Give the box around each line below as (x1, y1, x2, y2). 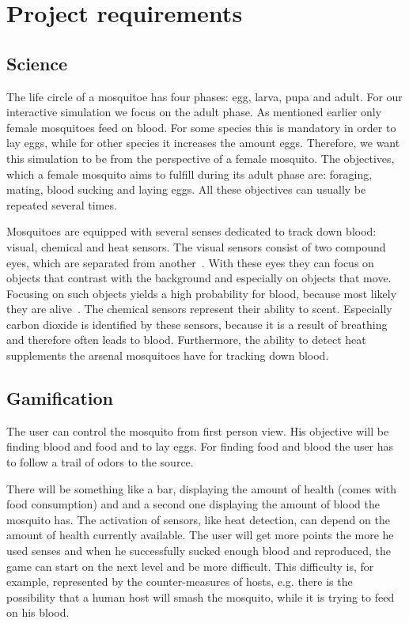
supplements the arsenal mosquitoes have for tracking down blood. (6, 347, 329, 364)
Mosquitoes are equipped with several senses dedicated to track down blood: (6, 223, 377, 240)
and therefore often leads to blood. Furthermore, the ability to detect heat (6, 331, 366, 348)
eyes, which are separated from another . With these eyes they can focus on (6, 254, 374, 270)
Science (6, 51, 68, 75)
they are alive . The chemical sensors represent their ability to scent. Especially (6, 300, 392, 317)
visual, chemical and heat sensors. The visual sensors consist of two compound (6, 238, 386, 255)
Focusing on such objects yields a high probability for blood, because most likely (6, 285, 397, 301)
